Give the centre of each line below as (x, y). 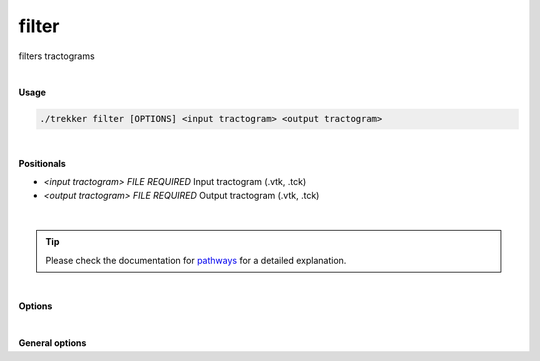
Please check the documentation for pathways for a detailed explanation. (196, 260)
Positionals (42, 163)
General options (52, 343)
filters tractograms (56, 56)
